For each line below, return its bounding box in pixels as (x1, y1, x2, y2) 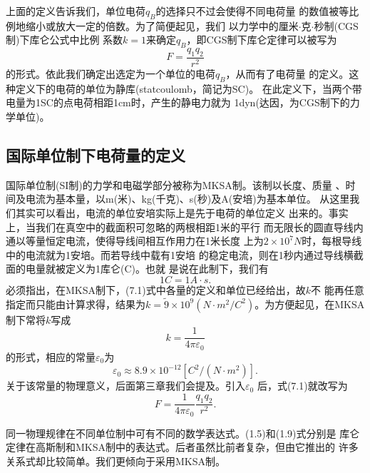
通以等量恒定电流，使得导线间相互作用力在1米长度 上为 (6, 233, 264, 248)
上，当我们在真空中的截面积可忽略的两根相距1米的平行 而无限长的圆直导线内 (6, 219, 364, 234)
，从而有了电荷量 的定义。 (225, 66, 349, 81)
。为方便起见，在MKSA (255, 296, 365, 311)
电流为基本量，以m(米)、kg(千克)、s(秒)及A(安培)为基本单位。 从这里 (25, 191, 350, 206)
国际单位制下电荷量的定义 (6, 143, 185, 166)
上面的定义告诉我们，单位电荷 (6, 4, 145, 18)
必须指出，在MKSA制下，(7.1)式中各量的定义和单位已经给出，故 (6, 282, 306, 297)
